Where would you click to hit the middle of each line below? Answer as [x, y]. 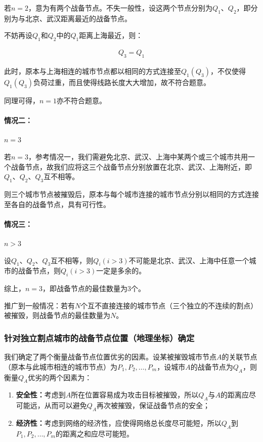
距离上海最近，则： [111, 35]
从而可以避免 [65, 405]
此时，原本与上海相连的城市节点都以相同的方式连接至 [93, 71]
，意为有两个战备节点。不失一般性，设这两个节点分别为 [121, 8]
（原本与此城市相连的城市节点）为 [61, 366]
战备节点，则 [39, 271]
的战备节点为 [212, 366]
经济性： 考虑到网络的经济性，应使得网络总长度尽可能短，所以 [119, 423]
